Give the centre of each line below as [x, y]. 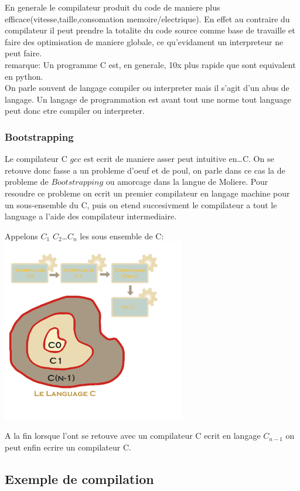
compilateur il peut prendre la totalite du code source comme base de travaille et [150, 30]
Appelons [21, 236]
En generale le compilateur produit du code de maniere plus [112, 7]
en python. [24, 76]
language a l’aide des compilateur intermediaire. [91, 216]
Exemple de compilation [79, 478]
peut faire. [23, 53]
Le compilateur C [36, 159]
